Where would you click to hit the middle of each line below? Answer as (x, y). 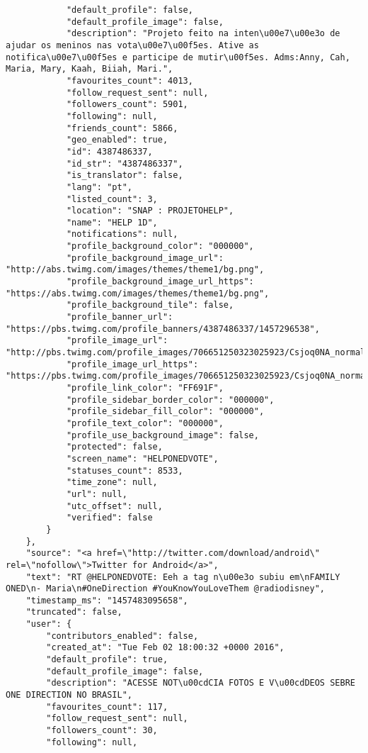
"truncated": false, (74, 612)
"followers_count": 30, (102, 731)
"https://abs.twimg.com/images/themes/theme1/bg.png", (138, 293)
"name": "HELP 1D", (112, 222)
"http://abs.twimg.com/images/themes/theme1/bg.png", (135, 270)
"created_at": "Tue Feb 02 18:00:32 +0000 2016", (165, 648)
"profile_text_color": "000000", (145, 423)
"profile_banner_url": (120, 317)
